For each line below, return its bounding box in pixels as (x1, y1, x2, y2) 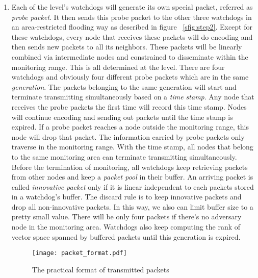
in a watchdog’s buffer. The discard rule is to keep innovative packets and (11, 191, 242, 202)
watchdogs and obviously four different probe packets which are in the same (11, 71, 249, 82)
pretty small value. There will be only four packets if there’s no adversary (11, 211, 242, 222)
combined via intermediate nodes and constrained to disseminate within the (11, 51, 248, 62)
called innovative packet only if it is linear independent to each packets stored (11, 181, 254, 192)
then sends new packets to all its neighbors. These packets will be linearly (11, 41, 242, 52)
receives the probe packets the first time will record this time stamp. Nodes (11, 101, 247, 112)
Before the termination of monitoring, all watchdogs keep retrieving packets (11, 161, 248, 172)
